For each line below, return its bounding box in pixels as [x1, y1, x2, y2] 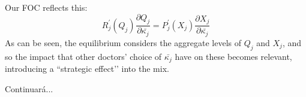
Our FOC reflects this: [5, 1, 88, 13]
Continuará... [5, 82, 53, 95]
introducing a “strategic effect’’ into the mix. [5, 62, 169, 75]
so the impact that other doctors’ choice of [5, 50, 162, 62]
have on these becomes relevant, [175, 50, 292, 62]
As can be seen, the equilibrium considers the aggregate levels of [5, 36, 242, 48]
